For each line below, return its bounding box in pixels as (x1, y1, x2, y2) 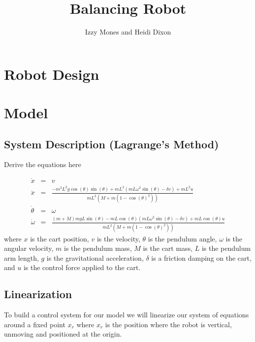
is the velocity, (96, 233, 140, 243)
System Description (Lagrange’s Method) (4, 136, 219, 151)
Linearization (4, 286, 72, 302)
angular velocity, (4, 243, 54, 253)
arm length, (4, 252, 39, 263)
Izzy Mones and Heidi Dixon (85, 27, 171, 37)
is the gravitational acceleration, (46, 252, 144, 263)
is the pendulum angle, (148, 233, 217, 243)
